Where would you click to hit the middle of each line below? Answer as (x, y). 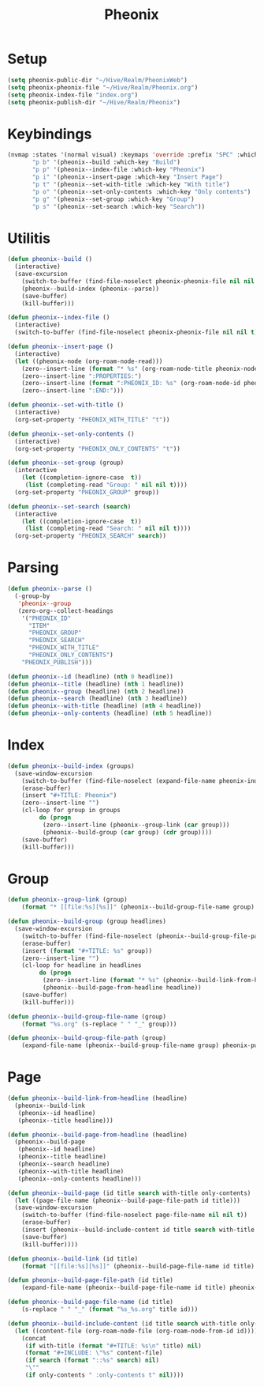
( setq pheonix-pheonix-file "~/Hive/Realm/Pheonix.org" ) (103, 87)
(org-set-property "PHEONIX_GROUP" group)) (87, 492)
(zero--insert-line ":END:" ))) (73, 391)
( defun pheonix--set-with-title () (66, 405)
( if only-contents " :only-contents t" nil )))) (104, 1375)
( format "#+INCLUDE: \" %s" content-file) (94, 1353)
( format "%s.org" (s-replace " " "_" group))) (99, 1024)
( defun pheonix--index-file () (59, 318)
